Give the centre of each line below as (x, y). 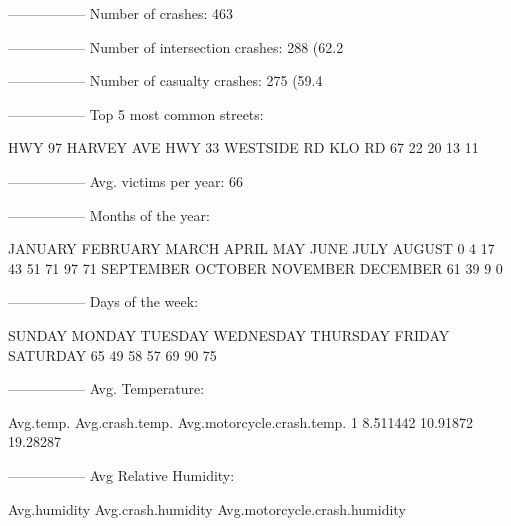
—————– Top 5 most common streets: (136, 113)
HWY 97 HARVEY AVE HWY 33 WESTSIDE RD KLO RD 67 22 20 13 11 (243, 147)
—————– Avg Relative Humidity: (121, 474)
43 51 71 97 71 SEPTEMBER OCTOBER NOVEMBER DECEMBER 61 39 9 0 (255, 267)
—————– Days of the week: (103, 301)
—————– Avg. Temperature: (106, 388)
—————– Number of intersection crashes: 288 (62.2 (176, 46)
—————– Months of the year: (109, 214)
